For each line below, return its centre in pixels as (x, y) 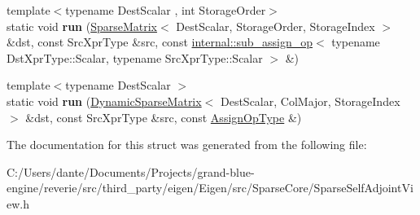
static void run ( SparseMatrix (82, 26)
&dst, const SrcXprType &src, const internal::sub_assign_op (160, 42)
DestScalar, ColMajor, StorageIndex (310, 101)
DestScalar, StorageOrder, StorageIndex (276, 26)
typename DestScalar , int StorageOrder (166, 10)
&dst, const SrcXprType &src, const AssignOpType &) (164, 117)
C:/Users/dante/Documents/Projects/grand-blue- (131, 171)
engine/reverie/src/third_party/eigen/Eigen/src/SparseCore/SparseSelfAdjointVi (210, 188)
